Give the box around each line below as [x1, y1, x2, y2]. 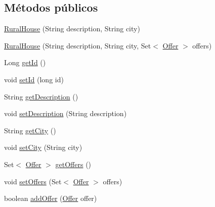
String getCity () [4, 125, 56, 135]
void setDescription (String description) [4, 108, 127, 119]
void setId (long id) [4, 74, 64, 84]
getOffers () [55, 159, 92, 169]
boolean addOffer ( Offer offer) [4, 193, 97, 203]
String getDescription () [4, 91, 78, 101]
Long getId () [4, 57, 46, 68]
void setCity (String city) [4, 142, 82, 152]
